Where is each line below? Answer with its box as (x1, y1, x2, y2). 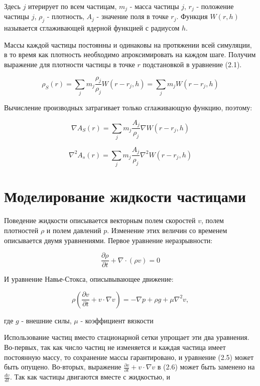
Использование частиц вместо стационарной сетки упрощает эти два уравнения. (4, 332, 249, 342)
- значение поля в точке (96, 11, 169, 22)
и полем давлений (46, 225, 101, 235)
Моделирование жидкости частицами (4, 186, 246, 207)
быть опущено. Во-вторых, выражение (4, 361, 121, 372)
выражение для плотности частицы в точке (4, 59, 135, 70)
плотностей (4, 225, 39, 235)
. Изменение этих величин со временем (107, 225, 227, 235)
